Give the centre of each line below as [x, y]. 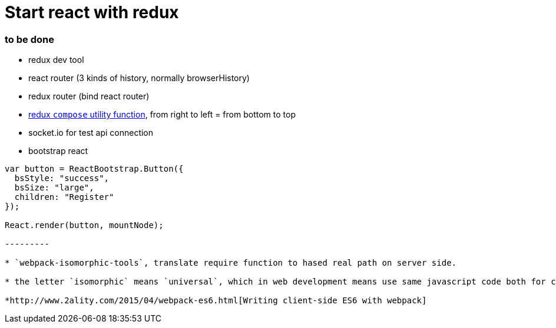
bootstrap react [58, 151]
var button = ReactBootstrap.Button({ [94, 169]
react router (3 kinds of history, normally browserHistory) [139, 78]
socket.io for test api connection [91, 133]
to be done [29, 39]
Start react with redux [92, 12]
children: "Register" [64, 197]
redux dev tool [56, 60]
